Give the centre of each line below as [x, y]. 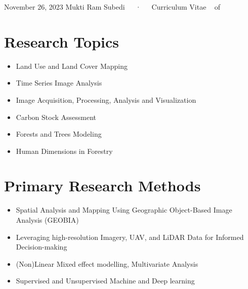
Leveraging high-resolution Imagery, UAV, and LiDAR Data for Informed [130, 237]
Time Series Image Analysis [59, 83]
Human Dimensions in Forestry [64, 151]
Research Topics [61, 41]
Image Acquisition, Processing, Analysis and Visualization [106, 99]
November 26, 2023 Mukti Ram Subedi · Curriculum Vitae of [112, 7]
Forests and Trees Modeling [59, 134]
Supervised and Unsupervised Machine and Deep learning [105, 281]
